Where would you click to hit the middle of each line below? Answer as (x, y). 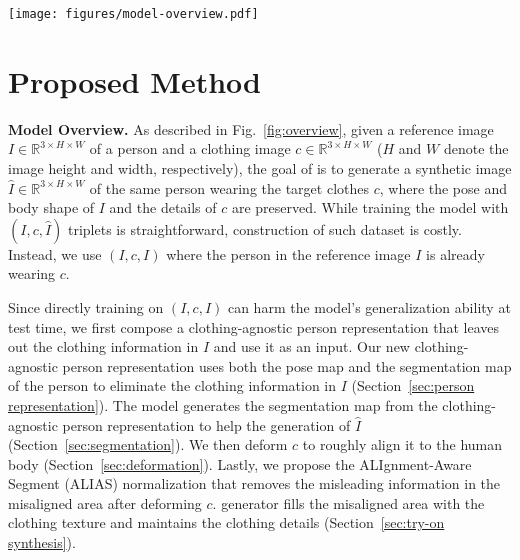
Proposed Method (134, 80)
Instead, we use (55, 253)
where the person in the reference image (288, 253)
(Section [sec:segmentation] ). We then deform (148, 444)
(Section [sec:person (413, 385)
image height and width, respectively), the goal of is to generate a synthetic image (260, 167)
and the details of (163, 207)
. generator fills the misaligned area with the (348, 502)
